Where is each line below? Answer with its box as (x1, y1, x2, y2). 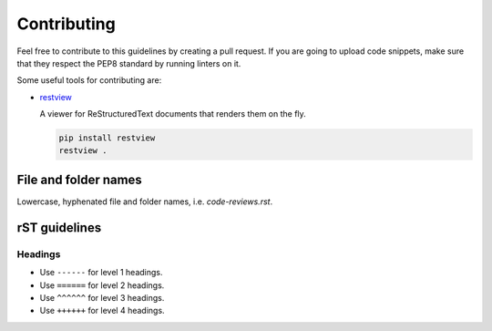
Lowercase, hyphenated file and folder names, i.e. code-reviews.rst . (16, 196, 273, 207)
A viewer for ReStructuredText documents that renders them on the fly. (39, 109, 307, 119)
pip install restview (58, 133, 156, 143)
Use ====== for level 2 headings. (39, 279, 165, 291)
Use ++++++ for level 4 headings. (39, 305, 165, 316)
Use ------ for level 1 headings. (39, 267, 163, 278)
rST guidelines (16, 220, 102, 235)
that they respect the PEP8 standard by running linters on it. (16, 57, 241, 68)
